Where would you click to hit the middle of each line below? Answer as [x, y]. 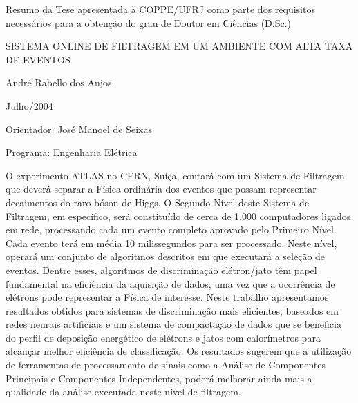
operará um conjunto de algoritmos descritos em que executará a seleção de [166, 256]
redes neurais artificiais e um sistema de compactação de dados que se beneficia [173, 324]
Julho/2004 [29, 105]
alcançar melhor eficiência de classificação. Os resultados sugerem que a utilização [179, 351]
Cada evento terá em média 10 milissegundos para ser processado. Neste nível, [171, 243]
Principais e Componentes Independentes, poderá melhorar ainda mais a [159, 378]
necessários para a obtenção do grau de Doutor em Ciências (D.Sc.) [149, 22]
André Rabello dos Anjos [59, 82]
